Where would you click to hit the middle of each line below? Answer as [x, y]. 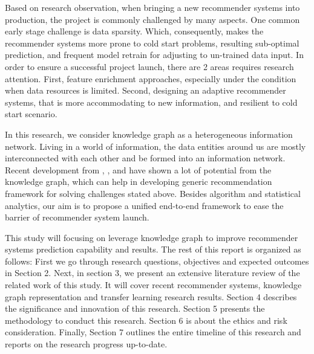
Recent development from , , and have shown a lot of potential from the [138, 169]
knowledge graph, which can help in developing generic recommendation [139, 182]
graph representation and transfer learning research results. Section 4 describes [151, 296]
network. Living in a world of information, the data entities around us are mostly [155, 146]
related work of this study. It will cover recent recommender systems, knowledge [153, 285]
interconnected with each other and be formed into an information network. [145, 158]
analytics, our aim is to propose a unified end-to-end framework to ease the [144, 205]
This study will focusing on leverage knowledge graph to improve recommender [152, 237]
